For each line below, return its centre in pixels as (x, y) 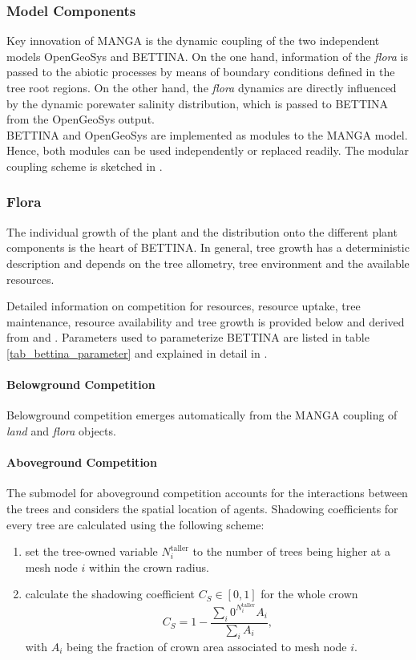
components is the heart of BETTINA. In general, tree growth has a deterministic (208, 247)
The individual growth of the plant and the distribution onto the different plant (202, 231)
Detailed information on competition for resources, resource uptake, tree (184, 306)
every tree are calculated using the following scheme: (135, 524)
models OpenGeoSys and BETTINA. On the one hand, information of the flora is (208, 56)
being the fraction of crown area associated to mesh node (207, 646)
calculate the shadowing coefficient (110, 594)
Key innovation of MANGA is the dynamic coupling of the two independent (193, 40)
